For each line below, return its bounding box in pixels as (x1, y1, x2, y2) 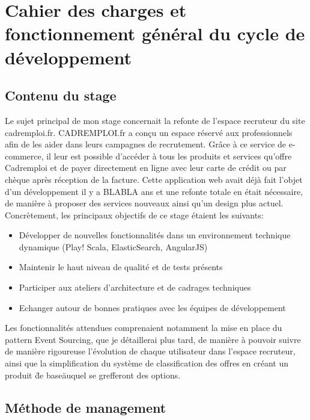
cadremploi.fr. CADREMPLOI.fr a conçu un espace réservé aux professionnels (5, 126, 293, 138)
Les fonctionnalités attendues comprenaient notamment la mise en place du (5, 321, 282, 334)
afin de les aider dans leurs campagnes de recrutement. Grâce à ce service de (5, 138, 287, 150)
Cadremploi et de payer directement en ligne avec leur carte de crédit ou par (5, 161, 287, 174)
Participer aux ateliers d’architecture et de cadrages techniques (19, 281, 251, 294)
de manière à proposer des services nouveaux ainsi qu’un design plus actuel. (5, 197, 284, 209)
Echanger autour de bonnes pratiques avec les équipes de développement (19, 301, 286, 313)
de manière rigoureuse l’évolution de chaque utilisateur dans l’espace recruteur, (5, 345, 296, 357)
